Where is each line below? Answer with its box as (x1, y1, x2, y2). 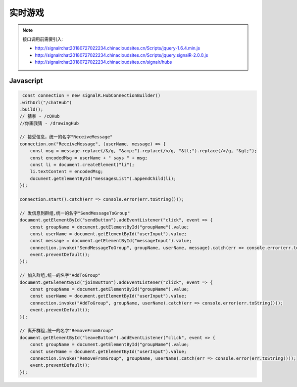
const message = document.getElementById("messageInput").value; (30, 238, 192, 244)
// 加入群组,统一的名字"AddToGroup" (19, 272, 101, 278)
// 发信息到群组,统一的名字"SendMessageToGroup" (19, 210, 130, 216)
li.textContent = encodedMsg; (30, 169, 103, 174)
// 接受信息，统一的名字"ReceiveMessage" (19, 134, 113, 140)
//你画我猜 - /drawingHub (19, 120, 79, 126)
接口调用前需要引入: (22, 36, 63, 42)
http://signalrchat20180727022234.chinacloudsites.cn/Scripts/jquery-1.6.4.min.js (35, 45, 200, 51)
